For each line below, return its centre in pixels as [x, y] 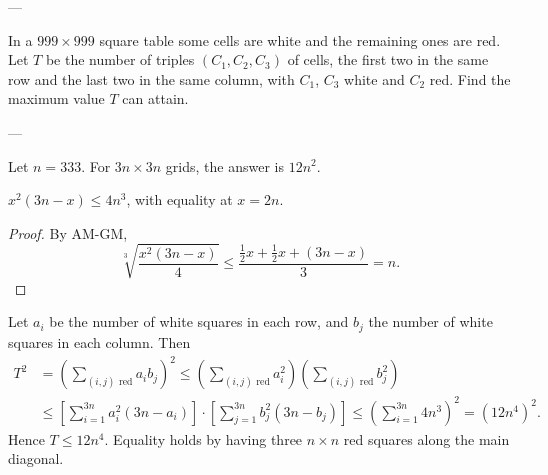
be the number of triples [120, 59]
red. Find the [470, 78]
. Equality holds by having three [203, 438]
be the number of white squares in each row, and [199, 321]
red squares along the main [426, 438]
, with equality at [179, 199]
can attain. [155, 98]
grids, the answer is [224, 165]
